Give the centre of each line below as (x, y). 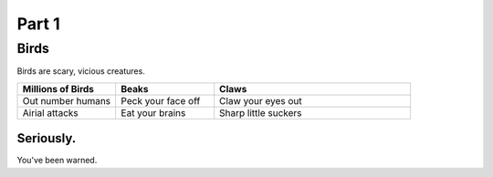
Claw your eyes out (261, 100)
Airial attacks (51, 112)
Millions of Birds (58, 88)
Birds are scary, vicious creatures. (81, 71)
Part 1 (38, 24)
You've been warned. (57, 161)
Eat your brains (153, 112)
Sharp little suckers (261, 112)
